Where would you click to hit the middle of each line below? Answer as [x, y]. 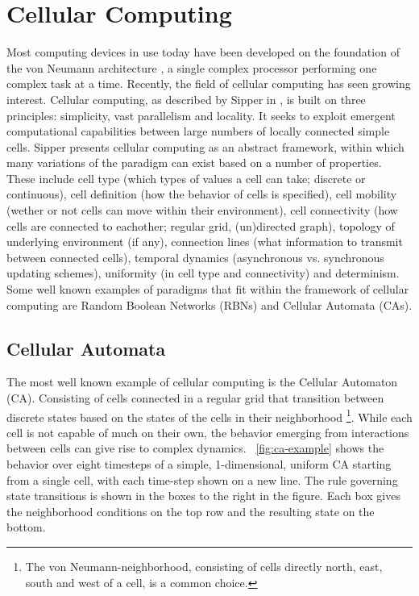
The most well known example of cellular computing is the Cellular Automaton [202, 382]
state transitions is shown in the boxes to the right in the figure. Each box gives [203, 496]
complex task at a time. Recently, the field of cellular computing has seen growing [209, 83]
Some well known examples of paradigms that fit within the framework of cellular [208, 289]
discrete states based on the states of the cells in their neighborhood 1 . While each [209, 415]
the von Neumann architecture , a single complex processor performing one [192, 67]
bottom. [26, 527]
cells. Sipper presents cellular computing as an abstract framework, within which [205, 146]
